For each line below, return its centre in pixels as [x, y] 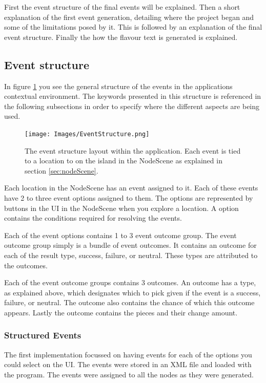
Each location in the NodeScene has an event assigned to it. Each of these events [131, 188]
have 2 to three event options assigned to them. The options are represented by [129, 197]
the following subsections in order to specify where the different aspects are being [132, 106]
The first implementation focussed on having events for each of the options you [128, 354]
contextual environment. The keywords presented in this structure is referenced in [133, 96]
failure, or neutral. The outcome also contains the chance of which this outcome [129, 302]
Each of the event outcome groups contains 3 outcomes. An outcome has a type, [130, 282]
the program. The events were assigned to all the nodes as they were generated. [129, 374]
